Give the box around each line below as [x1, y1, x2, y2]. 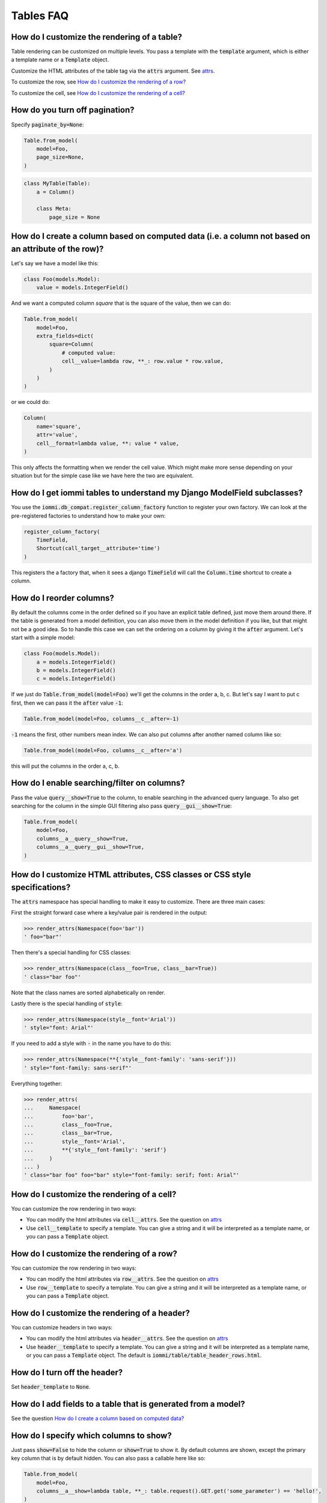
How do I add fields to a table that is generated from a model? [11, 1398, 245, 1409]
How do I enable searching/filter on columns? [11, 778, 185, 788]
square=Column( [49, 341, 94, 348]
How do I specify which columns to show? [11, 1430, 172, 1440]
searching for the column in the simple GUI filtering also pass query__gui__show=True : [11, 802, 232, 809]
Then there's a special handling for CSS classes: [11, 949, 132, 956]
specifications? [11, 882, 71, 892]
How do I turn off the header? [11, 1367, 123, 1377]
